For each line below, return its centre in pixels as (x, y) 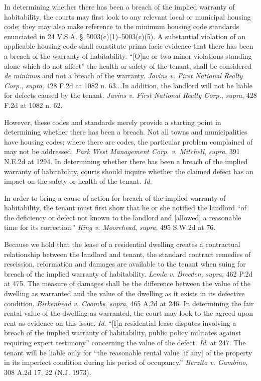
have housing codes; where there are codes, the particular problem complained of (128, 141)
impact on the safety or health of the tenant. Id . (78, 181)
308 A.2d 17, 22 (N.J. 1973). (48, 372)
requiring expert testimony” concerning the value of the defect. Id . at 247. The (125, 342)
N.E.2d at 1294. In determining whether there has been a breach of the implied (126, 161)
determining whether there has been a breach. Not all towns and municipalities (126, 132)
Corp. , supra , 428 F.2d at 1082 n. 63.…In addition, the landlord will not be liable (128, 85)
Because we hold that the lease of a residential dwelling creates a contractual (122, 244)
